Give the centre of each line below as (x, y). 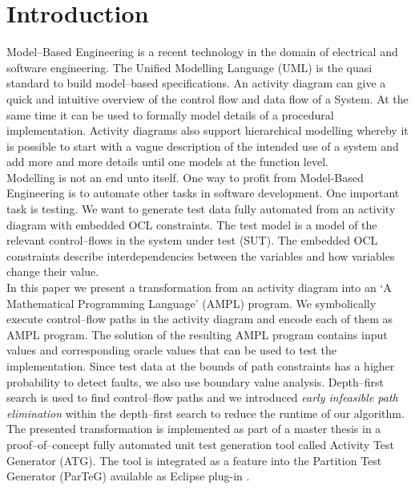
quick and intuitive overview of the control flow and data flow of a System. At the (207, 98)
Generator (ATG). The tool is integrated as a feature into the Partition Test (194, 460)
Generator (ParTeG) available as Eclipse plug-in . (128, 476)
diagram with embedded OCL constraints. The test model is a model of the (192, 224)
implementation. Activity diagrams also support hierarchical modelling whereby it (207, 130)
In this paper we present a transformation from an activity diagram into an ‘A (199, 288)
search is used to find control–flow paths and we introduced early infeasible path (202, 397)
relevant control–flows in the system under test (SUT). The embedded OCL (192, 240)
